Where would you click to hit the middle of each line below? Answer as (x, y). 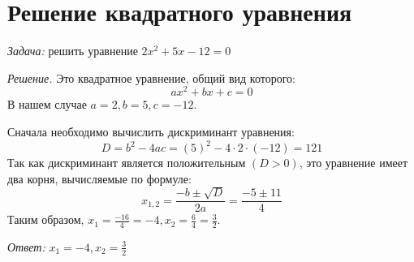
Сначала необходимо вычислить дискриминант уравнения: (151, 131)
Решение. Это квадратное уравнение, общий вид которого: (151, 77)
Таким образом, (46, 219)
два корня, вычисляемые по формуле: (99, 178)
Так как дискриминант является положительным (127, 163)
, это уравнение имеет (354, 163)
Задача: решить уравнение (73, 51)
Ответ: (26, 246)
